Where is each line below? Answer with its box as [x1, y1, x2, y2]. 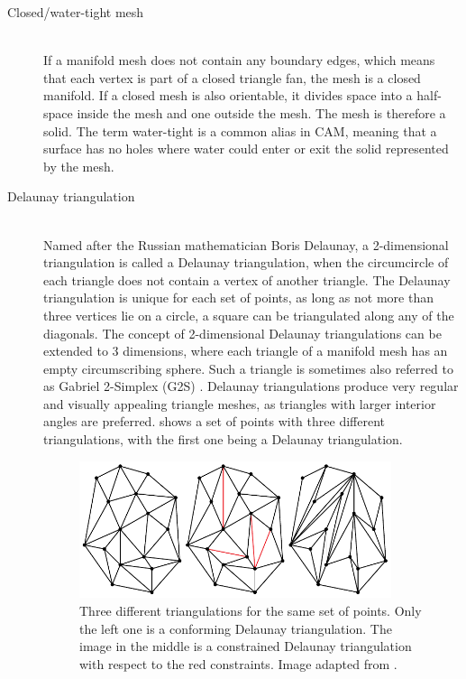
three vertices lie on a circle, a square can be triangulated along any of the [43, 305, 454, 324]
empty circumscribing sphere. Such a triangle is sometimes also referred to [43, 358, 453, 377]
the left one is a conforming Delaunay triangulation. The [79, 619, 392, 637]
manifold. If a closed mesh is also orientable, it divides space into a [43, 86, 413, 105]
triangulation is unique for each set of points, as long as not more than [43, 288, 434, 307]
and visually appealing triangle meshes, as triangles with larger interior [43, 394, 436, 413]
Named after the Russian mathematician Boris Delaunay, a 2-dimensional [43, 235, 449, 254]
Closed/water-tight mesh [7, 3, 144, 21]
